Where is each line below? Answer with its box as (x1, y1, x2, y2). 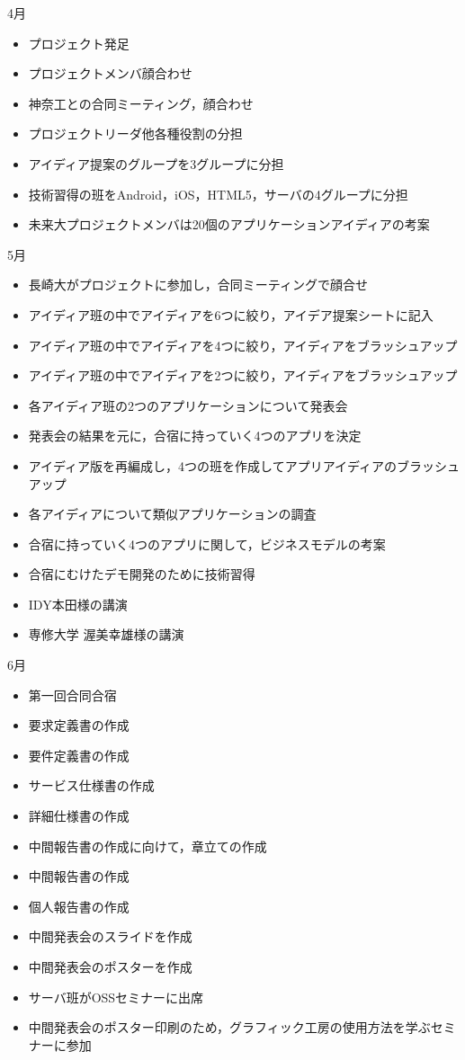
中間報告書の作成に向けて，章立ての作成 (28, 836, 267, 855)
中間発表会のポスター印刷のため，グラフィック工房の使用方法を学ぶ (28, 1018, 431, 1037)
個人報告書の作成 (28, 896, 130, 915)
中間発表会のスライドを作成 (28, 927, 192, 946)
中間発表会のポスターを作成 (28, 958, 192, 975)
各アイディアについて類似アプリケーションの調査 (28, 504, 317, 523)
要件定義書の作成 (28, 745, 130, 764)
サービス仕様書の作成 (28, 776, 155, 795)
